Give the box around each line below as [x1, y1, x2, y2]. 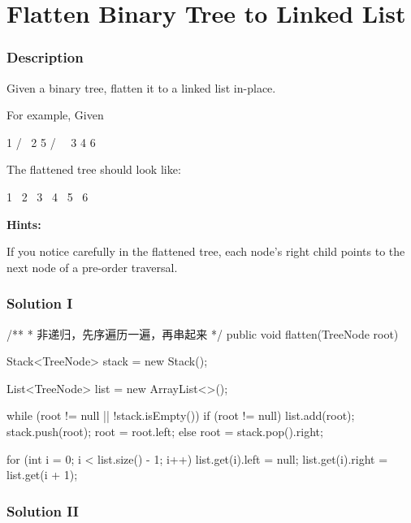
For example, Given [6, 106, 104, 123]
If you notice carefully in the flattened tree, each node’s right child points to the [6, 243, 405, 260]
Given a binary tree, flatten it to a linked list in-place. [6, 79, 276, 96]
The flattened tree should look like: [6, 161, 181, 178]
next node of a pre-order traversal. [6, 258, 178, 275]
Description [6, 47, 84, 67]
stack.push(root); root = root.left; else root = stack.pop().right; [6, 422, 323, 439]
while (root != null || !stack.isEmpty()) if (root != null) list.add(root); [6, 407, 355, 424]
